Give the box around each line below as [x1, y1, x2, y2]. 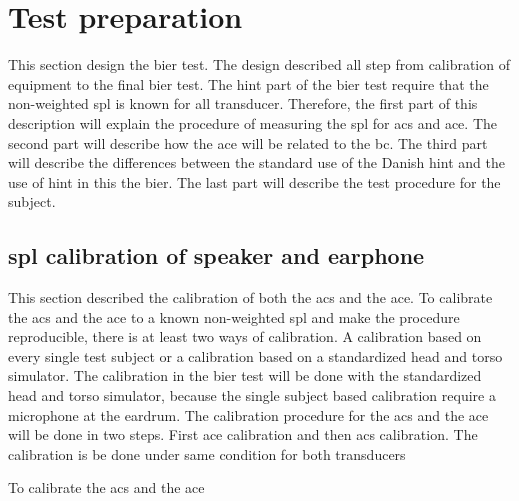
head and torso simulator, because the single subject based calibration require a [8, 385, 496, 406]
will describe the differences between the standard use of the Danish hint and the [8, 152, 505, 173]
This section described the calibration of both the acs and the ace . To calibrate [8, 287, 493, 308]
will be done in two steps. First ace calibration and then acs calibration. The [8, 424, 478, 445]
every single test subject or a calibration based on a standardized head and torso [8, 345, 503, 366]
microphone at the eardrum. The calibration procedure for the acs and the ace [8, 404, 489, 425]
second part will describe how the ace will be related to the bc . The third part [8, 132, 488, 153]
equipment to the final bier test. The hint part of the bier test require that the [8, 73, 489, 94]
